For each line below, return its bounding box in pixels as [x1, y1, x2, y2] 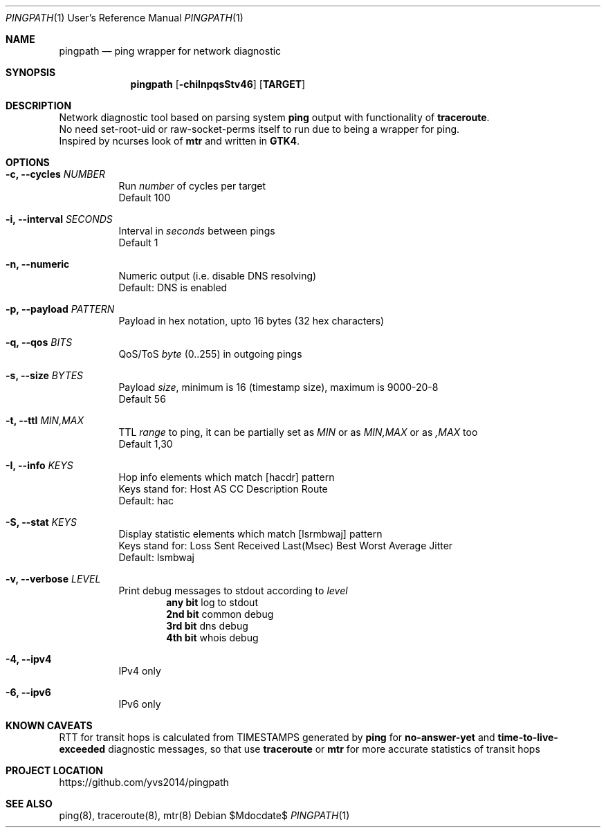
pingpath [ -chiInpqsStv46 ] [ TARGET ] [130, 78, 306, 90]
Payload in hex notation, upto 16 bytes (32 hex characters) [118, 315, 385, 327]
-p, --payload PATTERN [6, 303, 115, 315]
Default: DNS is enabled [118, 282, 228, 293]
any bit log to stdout [166, 596, 258, 608]
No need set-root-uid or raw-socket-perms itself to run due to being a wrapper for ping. [59, 123, 460, 135]
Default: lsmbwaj [118, 551, 194, 563]
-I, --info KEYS [6, 459, 73, 471]
